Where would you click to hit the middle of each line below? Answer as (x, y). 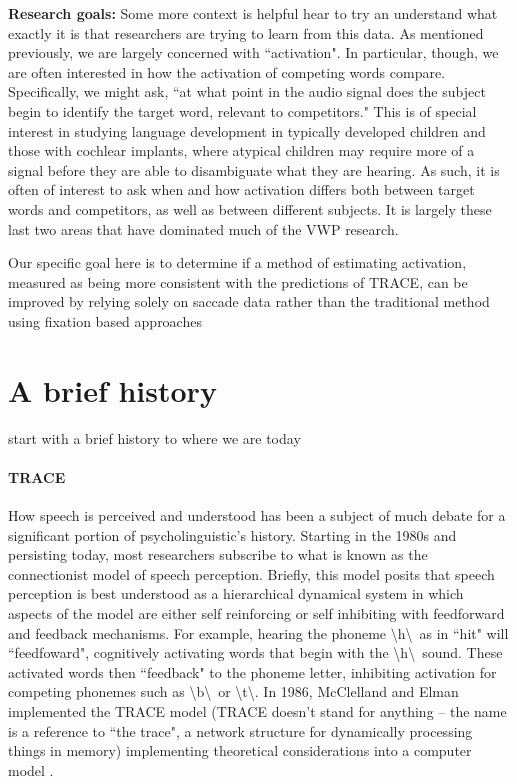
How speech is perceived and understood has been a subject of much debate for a (257, 515)
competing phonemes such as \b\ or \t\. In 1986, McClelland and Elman (233, 691)
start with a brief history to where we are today (154, 437)
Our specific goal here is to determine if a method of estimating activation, (237, 262)
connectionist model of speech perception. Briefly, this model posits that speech (251, 573)
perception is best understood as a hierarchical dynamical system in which (236, 593)
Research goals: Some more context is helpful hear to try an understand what (253, 13)
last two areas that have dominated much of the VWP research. (203, 228)
